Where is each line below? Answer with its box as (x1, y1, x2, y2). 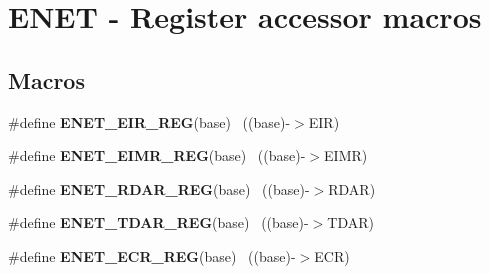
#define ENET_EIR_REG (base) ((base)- (8, 111, 291, 132)
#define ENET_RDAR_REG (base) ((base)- (8, 178, 310, 199)
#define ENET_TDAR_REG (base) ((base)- (8, 212, 309, 233)
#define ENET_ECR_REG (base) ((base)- (8, 245, 296, 266)
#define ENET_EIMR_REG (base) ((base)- (8, 145, 306, 166)
